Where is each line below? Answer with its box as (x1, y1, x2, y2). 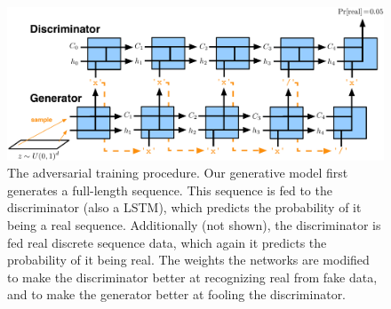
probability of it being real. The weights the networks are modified (7, 250, 370, 269)
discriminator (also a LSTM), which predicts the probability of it (7, 198, 362, 217)
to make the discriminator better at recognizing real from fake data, (7, 267, 378, 286)
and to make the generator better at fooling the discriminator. (7, 285, 347, 304)
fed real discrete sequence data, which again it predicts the (7, 233, 327, 251)
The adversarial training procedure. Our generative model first (7, 163, 348, 182)
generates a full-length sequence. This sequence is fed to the (7, 180, 332, 199)
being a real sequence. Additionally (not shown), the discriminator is (7, 216, 381, 234)
